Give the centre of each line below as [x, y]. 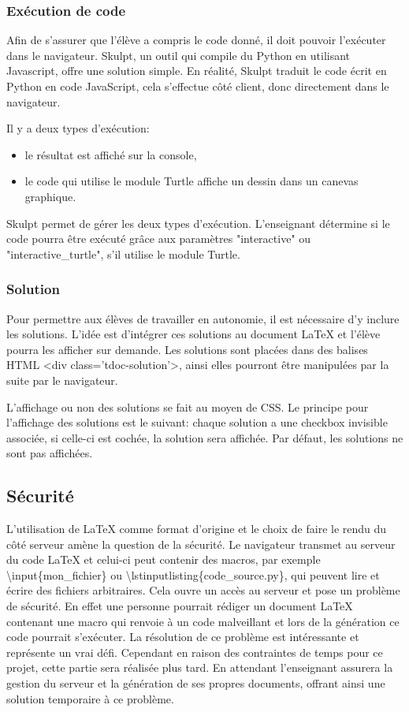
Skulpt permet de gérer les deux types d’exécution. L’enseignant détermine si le [198, 223]
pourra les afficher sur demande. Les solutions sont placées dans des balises [187, 349]
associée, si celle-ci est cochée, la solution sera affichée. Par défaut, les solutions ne [205, 437]
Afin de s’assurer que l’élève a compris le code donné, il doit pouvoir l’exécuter [196, 40]
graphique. [50, 196]
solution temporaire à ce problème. [90, 698]
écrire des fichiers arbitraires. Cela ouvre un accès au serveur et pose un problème [203, 590]
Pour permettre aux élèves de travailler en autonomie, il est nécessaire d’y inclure [203, 318]
